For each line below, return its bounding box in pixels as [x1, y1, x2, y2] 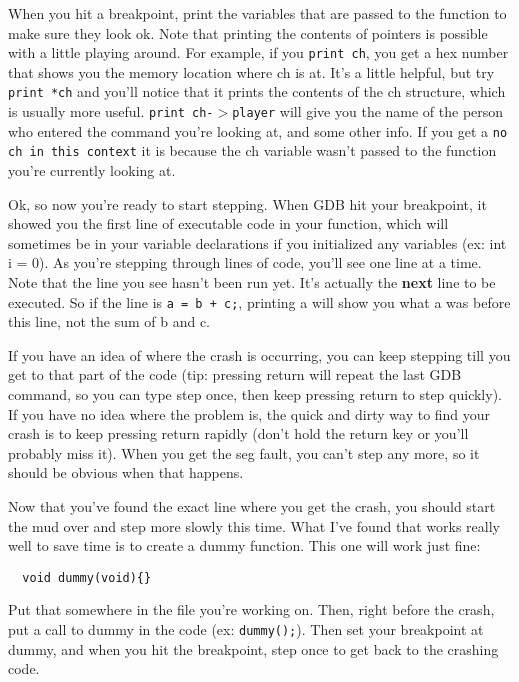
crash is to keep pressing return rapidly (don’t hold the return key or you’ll [8, 423, 469, 444]
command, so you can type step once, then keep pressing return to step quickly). [8, 384, 502, 405]
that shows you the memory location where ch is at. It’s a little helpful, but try [8, 61, 495, 82]
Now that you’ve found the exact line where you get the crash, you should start [8, 496, 496, 517]
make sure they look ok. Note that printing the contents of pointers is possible [8, 22, 488, 43]
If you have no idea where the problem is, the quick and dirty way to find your [8, 403, 491, 424]
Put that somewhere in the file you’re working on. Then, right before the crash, [8, 599, 495, 620]
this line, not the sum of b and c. [8, 311, 210, 332]
